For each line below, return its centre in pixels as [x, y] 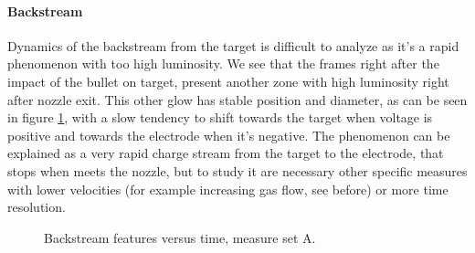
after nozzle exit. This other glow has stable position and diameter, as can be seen [237, 99]
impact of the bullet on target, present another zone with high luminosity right [228, 81]
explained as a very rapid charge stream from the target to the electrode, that [226, 153]
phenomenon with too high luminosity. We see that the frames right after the [223, 63]
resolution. [37, 207]
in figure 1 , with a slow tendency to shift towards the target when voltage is [220, 117]
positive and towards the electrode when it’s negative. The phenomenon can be [229, 135]
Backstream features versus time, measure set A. [180, 237]
